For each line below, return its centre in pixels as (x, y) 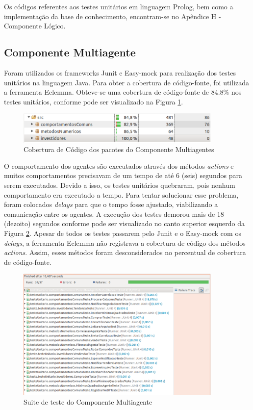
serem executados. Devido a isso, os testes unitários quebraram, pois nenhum (120, 185)
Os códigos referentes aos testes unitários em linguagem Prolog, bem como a (119, 6)
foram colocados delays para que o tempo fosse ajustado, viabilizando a (111, 204)
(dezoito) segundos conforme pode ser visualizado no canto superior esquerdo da (125, 223)
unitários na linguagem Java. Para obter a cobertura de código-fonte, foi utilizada (127, 82)
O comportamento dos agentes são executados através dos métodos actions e (119, 166)
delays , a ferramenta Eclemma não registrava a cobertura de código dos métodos (125, 243)
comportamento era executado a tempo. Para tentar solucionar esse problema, (121, 194)
